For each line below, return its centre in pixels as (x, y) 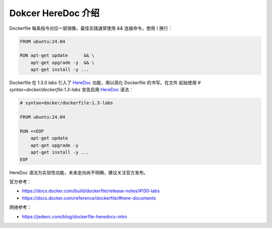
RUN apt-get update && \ (57, 56)
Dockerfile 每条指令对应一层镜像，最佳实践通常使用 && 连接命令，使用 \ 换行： (91, 28)
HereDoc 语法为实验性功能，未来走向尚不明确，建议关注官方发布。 (79, 172)
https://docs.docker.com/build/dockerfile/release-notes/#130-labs (91, 191)
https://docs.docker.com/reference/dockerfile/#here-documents (89, 198)
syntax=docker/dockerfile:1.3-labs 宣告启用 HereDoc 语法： (71, 90)
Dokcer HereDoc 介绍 (54, 13)
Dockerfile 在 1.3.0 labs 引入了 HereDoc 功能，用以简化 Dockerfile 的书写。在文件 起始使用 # (105, 83)
